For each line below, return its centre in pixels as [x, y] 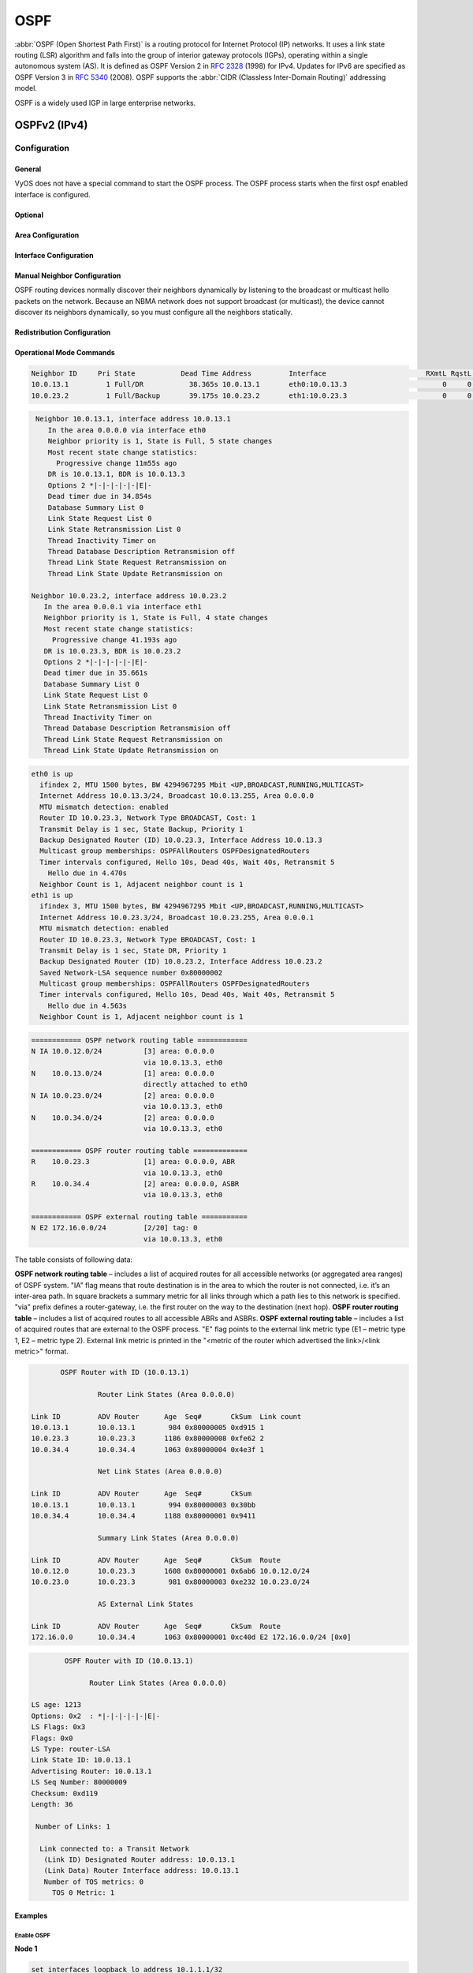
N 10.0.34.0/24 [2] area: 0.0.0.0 [123, 1118]
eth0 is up [52, 774]
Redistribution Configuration [63, 332]
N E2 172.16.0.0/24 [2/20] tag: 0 [114, 1228]
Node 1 [26, 1949]
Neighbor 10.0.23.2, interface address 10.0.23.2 [129, 595]
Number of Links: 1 [73, 1826]
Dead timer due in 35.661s [96, 673]
